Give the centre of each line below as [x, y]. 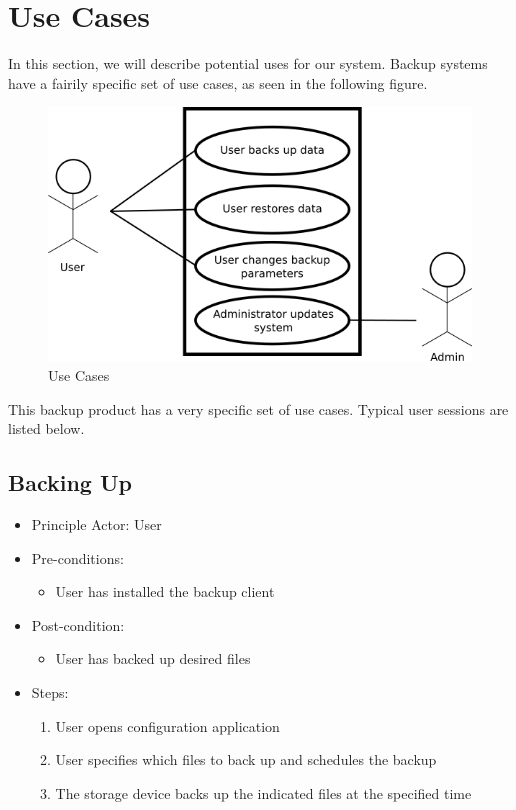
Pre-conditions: [77, 557]
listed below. [46, 428]
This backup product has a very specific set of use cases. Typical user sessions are [258, 408]
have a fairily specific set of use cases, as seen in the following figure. [218, 82]
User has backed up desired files [153, 658]
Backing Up [70, 482]
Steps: [50, 691]
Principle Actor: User [96, 524]
